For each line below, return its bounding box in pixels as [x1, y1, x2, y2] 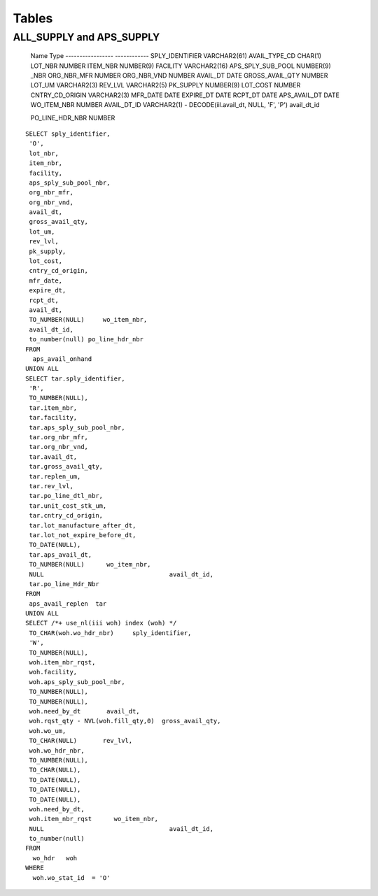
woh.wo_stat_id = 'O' [32, 874, 111, 881]
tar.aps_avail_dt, [29, 550, 92, 559]
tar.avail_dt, [29, 453, 78, 461]
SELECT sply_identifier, [25, 129, 111, 138]
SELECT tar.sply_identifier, [25, 374, 125, 383]
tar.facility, [29, 413, 78, 422]
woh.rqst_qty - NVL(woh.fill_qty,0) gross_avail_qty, [29, 717, 221, 725]
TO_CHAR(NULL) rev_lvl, [29, 737, 133, 745]
